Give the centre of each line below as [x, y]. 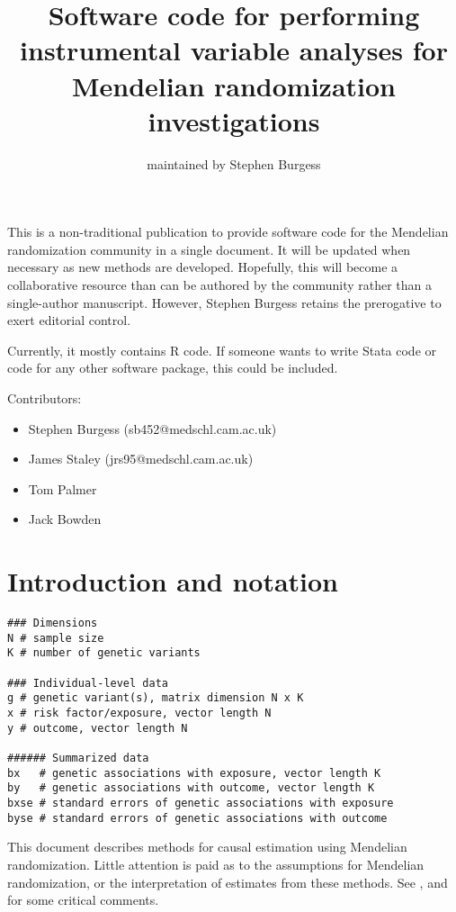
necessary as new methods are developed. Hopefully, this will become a [203, 267]
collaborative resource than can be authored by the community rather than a [220, 285]
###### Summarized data [78, 758]
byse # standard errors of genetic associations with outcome [197, 818]
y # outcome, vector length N [98, 728]
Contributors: [45, 398]
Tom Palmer [63, 488]
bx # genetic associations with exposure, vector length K [194, 773]
